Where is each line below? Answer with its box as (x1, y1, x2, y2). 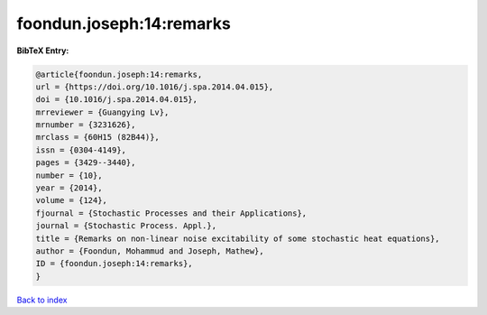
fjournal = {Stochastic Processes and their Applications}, (35, 208, 308, 218)
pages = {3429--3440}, (35, 158, 136, 168)
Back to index (16, 294, 68, 305)
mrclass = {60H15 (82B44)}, (35, 132, 160, 143)
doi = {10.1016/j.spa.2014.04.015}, (35, 95, 198, 105)
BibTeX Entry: (16, 45, 69, 56)
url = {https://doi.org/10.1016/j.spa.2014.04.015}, (35, 81, 274, 92)
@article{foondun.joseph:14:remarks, (35, 69, 203, 79)
